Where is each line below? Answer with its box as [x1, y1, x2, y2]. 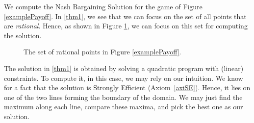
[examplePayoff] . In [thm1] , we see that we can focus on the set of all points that [4, 11, 247, 21]
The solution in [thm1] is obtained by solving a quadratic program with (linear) [4, 63, 244, 73]
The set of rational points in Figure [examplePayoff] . [24, 47, 181, 57]
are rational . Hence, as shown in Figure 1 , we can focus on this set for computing [4, 21, 248, 31]
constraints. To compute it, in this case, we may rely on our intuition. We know [4, 73, 243, 83]
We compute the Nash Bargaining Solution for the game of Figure [4, 1, 203, 11]
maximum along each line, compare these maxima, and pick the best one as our [4, 101, 243, 112]
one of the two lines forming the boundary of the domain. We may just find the [4, 92, 243, 102]
